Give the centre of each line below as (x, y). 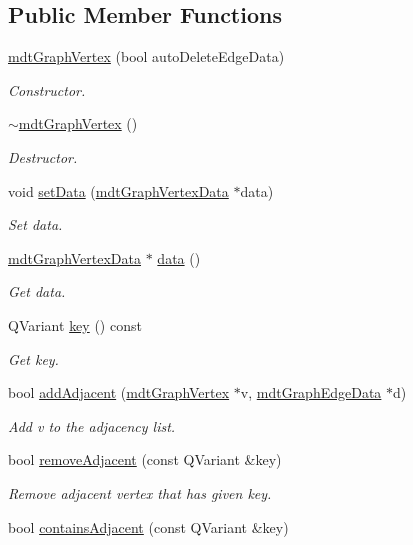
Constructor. (47, 89)
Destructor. (43, 156)
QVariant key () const (75, 324)
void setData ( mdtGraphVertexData (118, 190)
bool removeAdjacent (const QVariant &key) (145, 459)
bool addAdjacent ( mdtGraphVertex (119, 392)
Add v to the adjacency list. (92, 425)
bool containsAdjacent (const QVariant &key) (148, 526)
